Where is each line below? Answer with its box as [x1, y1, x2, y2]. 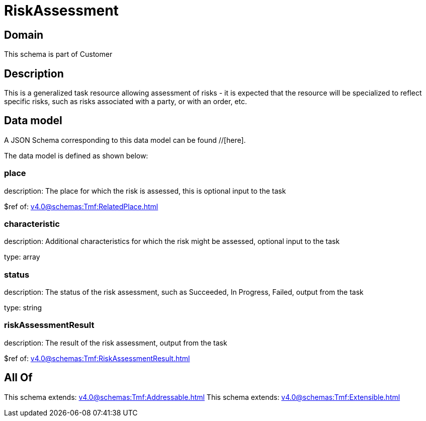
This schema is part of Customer [4, 50, 113, 59]
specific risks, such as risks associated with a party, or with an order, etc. [4, 97, 247, 106]
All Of [4, 371, 33, 384]
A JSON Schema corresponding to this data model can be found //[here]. [4, 135, 246, 144]
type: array [4, 252, 40, 262]
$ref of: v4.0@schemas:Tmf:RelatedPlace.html [4, 202, 158, 211]
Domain [4, 28, 44, 41]
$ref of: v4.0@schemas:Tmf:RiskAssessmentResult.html [4, 354, 190, 363]
